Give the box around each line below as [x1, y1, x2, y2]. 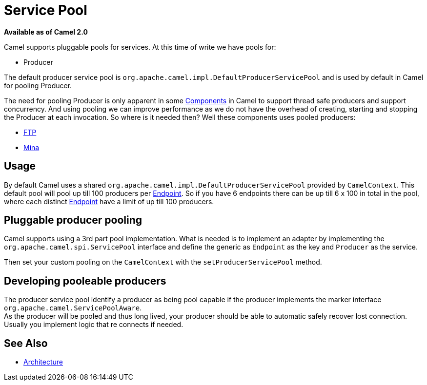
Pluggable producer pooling [4, 214, 142, 227]
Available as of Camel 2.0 [4, 27, 88, 36]
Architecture [23, 358, 63, 366]
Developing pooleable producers [4, 274, 166, 287]
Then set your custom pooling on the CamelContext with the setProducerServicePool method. [4, 258, 322, 267]
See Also [4, 337, 48, 349]
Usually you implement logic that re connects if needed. [4, 320, 183, 329]
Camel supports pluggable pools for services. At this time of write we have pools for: [4, 42, 276, 51]
